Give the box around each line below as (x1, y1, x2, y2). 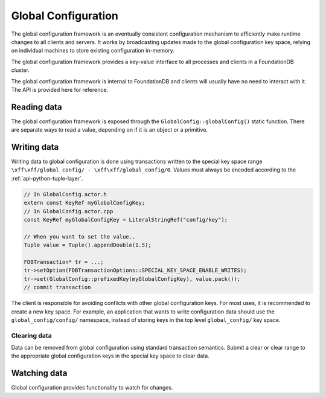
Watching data (11, 368, 68, 379)
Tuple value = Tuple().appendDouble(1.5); (24, 242, 152, 249)
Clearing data (11, 331, 52, 339)
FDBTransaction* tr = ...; (24, 258, 104, 265)
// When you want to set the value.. (24, 233, 136, 240)
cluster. (11, 66, 30, 74)
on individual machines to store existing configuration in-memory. (11, 47, 175, 54)
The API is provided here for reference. (11, 86, 109, 93)
